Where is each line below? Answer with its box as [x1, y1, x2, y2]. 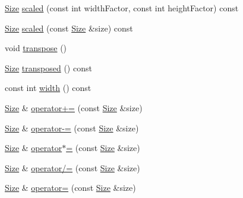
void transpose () [5, 42, 67, 54]
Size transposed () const [5, 61, 92, 74]
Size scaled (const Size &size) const [5, 21, 133, 34]
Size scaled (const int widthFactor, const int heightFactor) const [5, 2, 239, 14]
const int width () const [5, 81, 91, 94]
